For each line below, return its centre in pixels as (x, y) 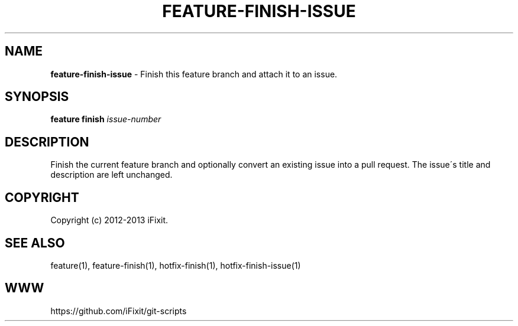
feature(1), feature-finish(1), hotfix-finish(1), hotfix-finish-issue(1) (176, 265)
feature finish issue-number (106, 119)
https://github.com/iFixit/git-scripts (119, 311)
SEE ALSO (35, 243)
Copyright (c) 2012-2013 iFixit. (109, 220)
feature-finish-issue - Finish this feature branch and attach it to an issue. (194, 74)
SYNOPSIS (37, 97)
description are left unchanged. (111, 175)
